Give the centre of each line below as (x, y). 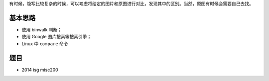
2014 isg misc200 (40, 70)
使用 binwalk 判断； (42, 29)
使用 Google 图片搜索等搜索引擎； (57, 37)
